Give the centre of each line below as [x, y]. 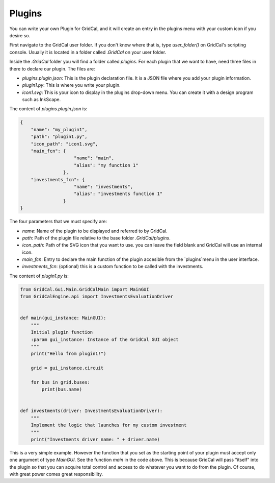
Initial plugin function [62, 332]
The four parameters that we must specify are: [58, 222]
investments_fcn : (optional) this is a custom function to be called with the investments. [113, 267]
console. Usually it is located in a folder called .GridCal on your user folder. [88, 52]
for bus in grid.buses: [60, 382]
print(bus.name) [62, 390]
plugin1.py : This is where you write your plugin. [71, 85]
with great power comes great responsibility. [56, 474]
